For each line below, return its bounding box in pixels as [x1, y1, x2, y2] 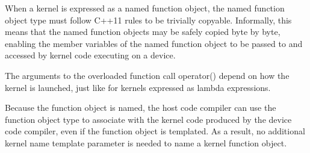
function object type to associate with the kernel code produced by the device [5, 113, 292, 125]
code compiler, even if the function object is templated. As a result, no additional [5, 125, 305, 137]
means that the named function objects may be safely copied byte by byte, [5, 25, 281, 38]
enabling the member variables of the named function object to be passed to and [5, 37, 303, 49]
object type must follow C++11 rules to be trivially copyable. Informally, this [5, 13, 292, 26]
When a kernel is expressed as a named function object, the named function [5, 2, 285, 14]
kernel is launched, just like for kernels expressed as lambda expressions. [5, 81, 271, 93]
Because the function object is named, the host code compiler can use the [5, 101, 276, 114]
